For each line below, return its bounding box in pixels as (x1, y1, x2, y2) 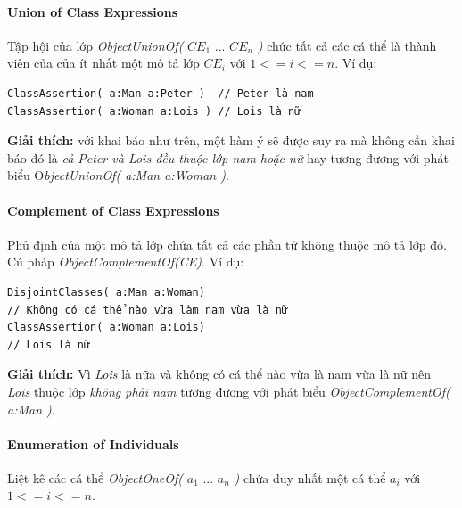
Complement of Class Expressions (7, 201, 219, 219)
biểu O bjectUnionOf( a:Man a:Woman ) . (7, 166, 229, 184)
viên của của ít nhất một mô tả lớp (7, 53, 200, 72)
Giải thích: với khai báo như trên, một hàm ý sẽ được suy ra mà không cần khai (7, 131, 455, 150)
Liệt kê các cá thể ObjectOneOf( (7, 468, 184, 487)
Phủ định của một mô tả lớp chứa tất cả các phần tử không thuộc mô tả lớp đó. (7, 234, 447, 253)
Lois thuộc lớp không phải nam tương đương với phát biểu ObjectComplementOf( (7, 381, 450, 400)
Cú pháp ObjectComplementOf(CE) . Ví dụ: (7, 252, 244, 271)
